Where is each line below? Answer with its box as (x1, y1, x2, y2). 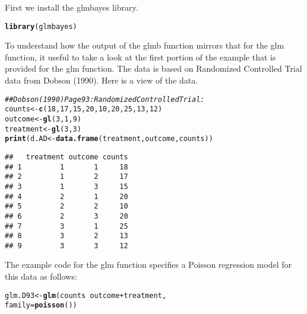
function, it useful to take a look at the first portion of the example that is (5, 50, 276, 63)
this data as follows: (5, 270, 77, 283)
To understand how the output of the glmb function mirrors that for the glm (5, 39, 284, 52)
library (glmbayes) (5, 22, 77, 31)
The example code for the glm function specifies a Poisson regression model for (5, 258, 292, 271)
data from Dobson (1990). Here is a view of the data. (5, 74, 198, 86)
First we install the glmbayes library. (5, 1, 138, 13)
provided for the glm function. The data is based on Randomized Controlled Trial (5, 62, 302, 75)
